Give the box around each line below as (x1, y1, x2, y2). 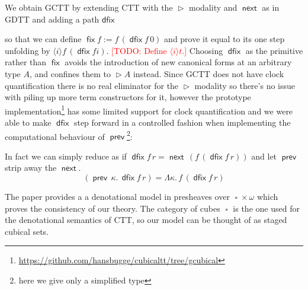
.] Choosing (182, 44, 223, 56)
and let (251, 149, 277, 162)
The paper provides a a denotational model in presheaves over (5, 190, 230, 203)
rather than (5, 56, 47, 68)
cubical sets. (5, 225, 49, 237)
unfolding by (5, 44, 50, 56)
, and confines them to (30, 67, 111, 79)
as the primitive (245, 44, 303, 56)
